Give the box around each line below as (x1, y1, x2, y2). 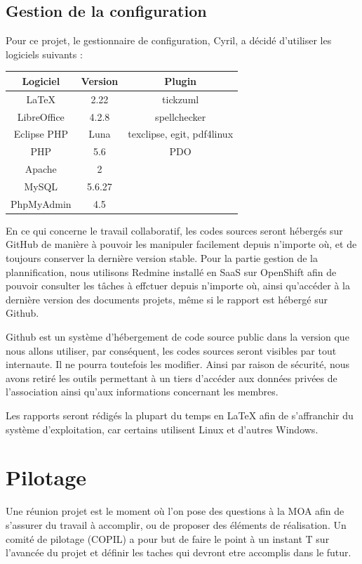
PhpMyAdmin (11, 196, 72, 211)
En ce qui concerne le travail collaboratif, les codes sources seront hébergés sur (6, 223, 343, 237)
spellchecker (155, 109, 206, 124)
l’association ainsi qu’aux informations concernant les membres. (6, 384, 279, 399)
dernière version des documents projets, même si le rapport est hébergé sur (6, 291, 328, 306)
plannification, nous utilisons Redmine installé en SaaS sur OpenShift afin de (6, 264, 337, 279)
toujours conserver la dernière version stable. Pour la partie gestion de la (6, 251, 319, 265)
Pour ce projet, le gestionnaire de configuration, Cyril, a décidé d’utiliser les (6, 33, 332, 48)
